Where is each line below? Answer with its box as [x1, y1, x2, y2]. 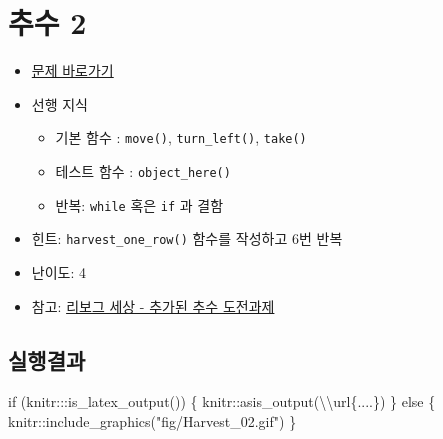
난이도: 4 [31, 261, 86, 282]
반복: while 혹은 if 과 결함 [55, 194, 224, 215]
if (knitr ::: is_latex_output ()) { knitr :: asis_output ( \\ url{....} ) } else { [8, 391, 436, 412]
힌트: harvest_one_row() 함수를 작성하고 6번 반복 [31, 228, 343, 249]
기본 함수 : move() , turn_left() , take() [55, 127, 307, 148]
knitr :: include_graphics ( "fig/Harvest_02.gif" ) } [8, 410, 297, 431]
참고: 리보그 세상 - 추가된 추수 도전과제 [31, 295, 275, 316]
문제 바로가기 [31, 60, 114, 81]
